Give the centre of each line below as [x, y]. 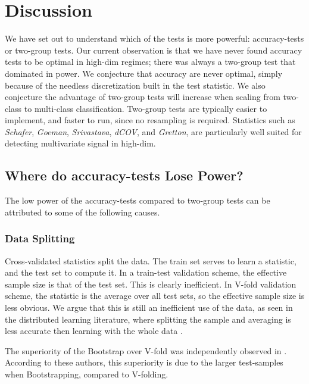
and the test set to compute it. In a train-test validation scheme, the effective [146, 272]
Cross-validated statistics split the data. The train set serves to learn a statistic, [151, 260]
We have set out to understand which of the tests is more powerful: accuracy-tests [154, 38]
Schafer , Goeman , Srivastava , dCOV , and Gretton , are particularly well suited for [153, 131]
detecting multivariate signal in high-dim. [80, 143]
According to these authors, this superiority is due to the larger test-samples [144, 362]
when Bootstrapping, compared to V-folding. [87, 374]
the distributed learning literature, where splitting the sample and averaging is [148, 319]
